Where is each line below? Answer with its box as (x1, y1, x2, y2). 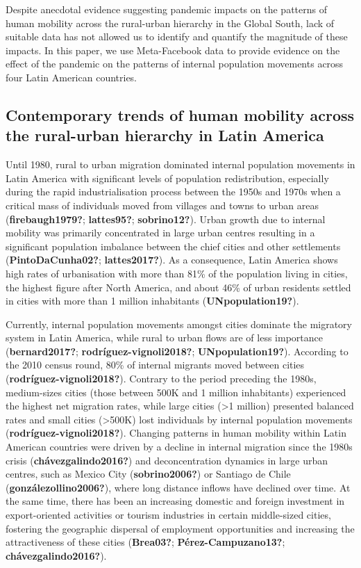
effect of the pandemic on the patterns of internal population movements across (6, 56, 344, 71)
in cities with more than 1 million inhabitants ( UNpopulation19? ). (6, 293, 299, 308)
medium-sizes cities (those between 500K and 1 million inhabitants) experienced (6, 384, 346, 399)
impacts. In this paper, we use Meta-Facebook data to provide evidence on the (6, 42, 340, 57)
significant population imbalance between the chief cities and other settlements (6, 238, 341, 253)
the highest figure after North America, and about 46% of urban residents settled (6, 279, 351, 294)
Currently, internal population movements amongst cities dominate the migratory (6, 316, 352, 331)
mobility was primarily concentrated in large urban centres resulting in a (6, 225, 315, 240)
